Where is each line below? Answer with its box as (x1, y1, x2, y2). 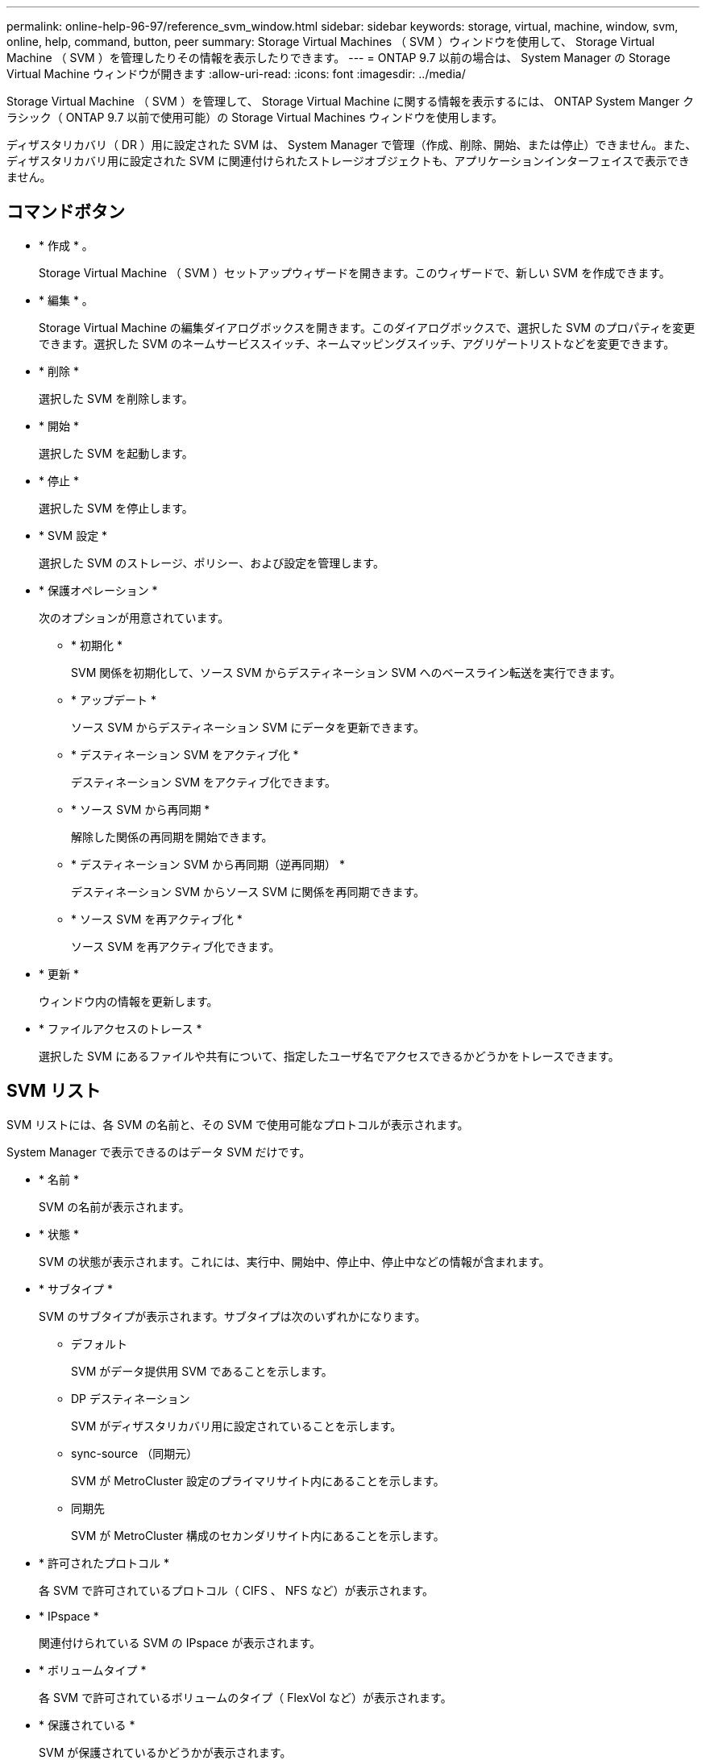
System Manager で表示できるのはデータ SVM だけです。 (6, 1144, 311, 1159)
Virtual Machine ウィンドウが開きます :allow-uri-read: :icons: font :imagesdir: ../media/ (6, 67, 466, 81)
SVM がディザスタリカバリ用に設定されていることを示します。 (71, 1418, 402, 1433)
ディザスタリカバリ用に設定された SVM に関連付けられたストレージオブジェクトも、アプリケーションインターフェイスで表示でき (6, 154, 690, 168)
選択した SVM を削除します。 (39, 391, 193, 405)
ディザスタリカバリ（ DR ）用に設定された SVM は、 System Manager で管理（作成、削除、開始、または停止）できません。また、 (6, 138, 697, 152)
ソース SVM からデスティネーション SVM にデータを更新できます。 (71, 720, 426, 734)
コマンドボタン (6, 201, 125, 222)
